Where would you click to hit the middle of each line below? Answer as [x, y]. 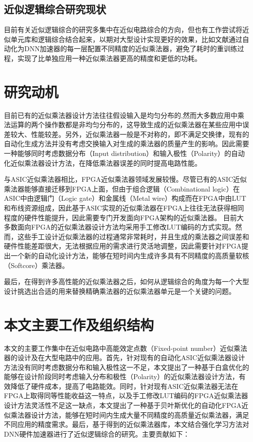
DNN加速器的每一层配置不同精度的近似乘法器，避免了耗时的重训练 [131, 48]
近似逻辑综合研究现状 [55, 9]
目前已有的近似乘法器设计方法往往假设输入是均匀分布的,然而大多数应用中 [121, 115]
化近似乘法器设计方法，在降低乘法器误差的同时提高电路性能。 [103, 163]
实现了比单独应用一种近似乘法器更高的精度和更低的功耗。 [109, 58]
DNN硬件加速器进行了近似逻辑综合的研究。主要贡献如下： [97, 433]
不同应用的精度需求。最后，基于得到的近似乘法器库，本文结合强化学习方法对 [126, 424]
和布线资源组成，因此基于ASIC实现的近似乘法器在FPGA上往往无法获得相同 [124, 208]
